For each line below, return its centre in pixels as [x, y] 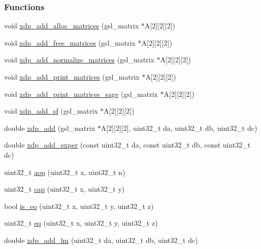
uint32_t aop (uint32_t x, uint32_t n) [65, 172]
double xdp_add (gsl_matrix [50, 128]
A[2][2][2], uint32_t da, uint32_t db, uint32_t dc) [179, 128]
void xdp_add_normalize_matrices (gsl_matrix [79, 60]
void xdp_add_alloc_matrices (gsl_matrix [72, 26]
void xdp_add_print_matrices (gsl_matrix [72, 77]
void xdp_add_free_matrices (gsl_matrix [70, 42]
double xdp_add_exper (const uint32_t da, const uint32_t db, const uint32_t [127, 145]
